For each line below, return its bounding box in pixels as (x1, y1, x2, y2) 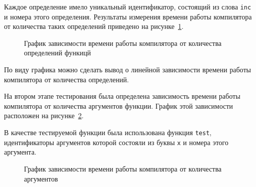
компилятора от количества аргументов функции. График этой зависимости (4, 100, 233, 111)
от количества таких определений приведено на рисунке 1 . (4, 21, 183, 31)
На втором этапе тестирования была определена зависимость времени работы (4, 91, 240, 101)
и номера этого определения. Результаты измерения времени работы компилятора (4, 11, 252, 21)
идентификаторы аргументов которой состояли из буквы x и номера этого (4, 137, 228, 147)
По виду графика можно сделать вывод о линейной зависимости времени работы (4, 64, 251, 75)
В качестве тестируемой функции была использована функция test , (4, 127, 211, 137)
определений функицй (24, 47, 91, 58)
